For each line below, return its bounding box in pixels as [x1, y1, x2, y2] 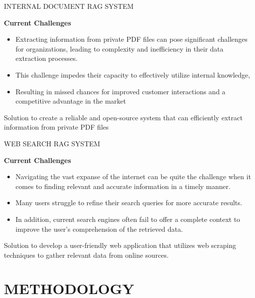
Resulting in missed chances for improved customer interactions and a [15, 86, 226, 96]
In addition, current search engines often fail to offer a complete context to [15, 214, 240, 224]
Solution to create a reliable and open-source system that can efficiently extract [4, 112, 243, 122]
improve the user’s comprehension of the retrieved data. [15, 223, 183, 234]
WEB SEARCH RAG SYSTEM [4, 138, 101, 148]
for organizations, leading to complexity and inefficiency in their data [15, 43, 224, 54]
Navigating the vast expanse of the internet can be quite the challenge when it [15, 171, 251, 182]
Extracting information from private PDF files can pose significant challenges [15, 34, 248, 44]
